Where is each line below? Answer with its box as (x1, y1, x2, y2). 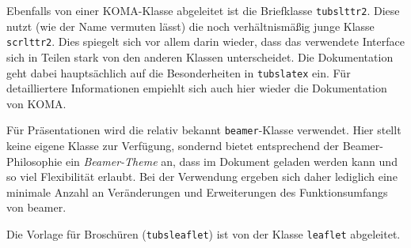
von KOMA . (6, 95, 67, 111)
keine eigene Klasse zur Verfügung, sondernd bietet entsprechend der (6, 137, 340, 153)
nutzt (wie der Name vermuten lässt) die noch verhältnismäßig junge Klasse (6, 17, 375, 34)
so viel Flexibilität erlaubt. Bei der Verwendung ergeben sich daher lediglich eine (6, 168, 398, 185)
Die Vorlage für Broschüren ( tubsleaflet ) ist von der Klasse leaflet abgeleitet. (6, 225, 401, 242)
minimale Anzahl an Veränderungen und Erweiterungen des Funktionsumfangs (6, 183, 388, 200)
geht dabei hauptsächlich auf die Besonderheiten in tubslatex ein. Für (6, 64, 351, 81)
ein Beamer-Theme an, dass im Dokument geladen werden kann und (65, 152, 398, 169)
